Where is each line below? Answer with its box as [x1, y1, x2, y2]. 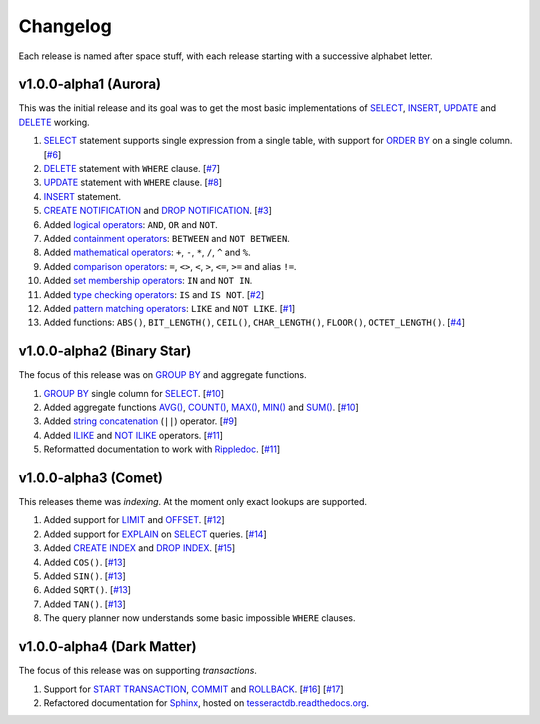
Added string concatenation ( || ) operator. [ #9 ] [43, 415, 238, 427]
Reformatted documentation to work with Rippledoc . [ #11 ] [43, 443, 281, 455]
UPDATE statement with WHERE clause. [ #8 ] [43, 176, 223, 189]
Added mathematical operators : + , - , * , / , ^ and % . [43, 246, 251, 259]
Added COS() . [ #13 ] [43, 556, 127, 568]
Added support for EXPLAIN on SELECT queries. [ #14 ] [43, 528, 267, 540]
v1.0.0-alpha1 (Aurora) [18, 76, 162, 93]
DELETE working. [18, 116, 90, 128]
